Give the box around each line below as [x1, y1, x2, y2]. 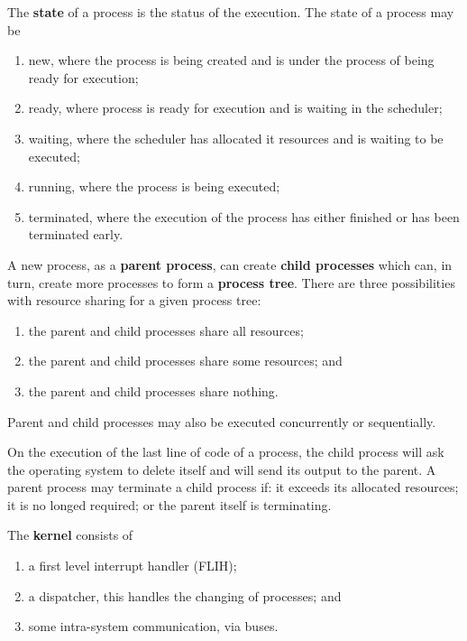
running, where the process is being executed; [28, 177, 280, 196]
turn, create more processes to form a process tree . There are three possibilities [7, 273, 455, 292]
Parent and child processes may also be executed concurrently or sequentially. [7, 412, 436, 431]
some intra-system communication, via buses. [28, 617, 279, 636]
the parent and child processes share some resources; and [28, 351, 343, 370]
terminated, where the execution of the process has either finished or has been [28, 207, 460, 226]
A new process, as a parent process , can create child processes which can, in [7, 255, 453, 274]
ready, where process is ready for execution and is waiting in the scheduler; [28, 98, 443, 117]
